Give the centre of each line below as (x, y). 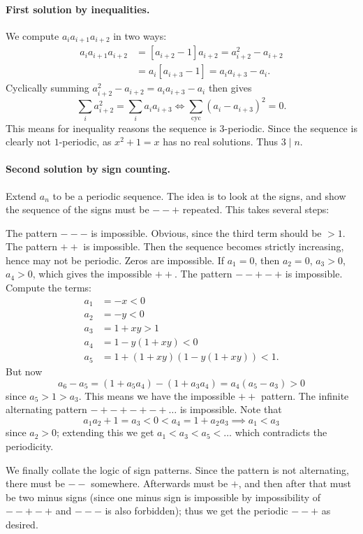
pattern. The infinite (305, 395)
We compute (32, 35)
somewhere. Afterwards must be (160, 483)
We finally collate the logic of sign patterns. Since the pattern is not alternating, (177, 469)
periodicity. (30, 446)
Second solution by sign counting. (88, 169)
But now (24, 371)
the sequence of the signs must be (77, 209)
